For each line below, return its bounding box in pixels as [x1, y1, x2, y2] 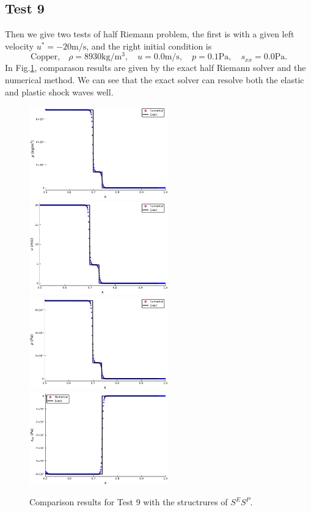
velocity [5, 39, 34, 52]
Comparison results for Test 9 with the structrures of [29, 495, 228, 508]
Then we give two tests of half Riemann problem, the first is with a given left [5, 28, 295, 40]
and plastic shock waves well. [5, 85, 114, 98]
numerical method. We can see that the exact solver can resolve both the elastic [5, 73, 304, 86]
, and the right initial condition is [86, 39, 212, 52]
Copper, [30, 53, 60, 62]
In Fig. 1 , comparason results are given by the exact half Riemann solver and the [5, 61, 306, 74]
